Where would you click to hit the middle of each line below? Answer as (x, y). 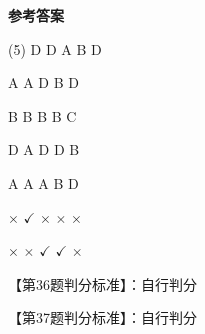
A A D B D (43, 82)
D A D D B (44, 149)
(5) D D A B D (55, 48)
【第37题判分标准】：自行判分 (102, 317)
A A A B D (43, 182)
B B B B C (42, 115)
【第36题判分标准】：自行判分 (102, 283)
